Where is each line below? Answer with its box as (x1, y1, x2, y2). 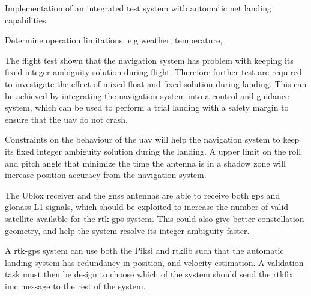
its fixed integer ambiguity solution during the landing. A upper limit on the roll (5, 144, 301, 157)
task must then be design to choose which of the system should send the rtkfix (5, 268, 294, 280)
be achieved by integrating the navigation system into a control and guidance (5, 89, 289, 102)
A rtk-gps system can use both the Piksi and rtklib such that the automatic (5, 244, 284, 257)
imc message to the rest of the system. (5, 279, 146, 292)
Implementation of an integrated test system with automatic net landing (5, 2, 271, 14)
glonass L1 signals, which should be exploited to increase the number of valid (5, 200, 289, 213)
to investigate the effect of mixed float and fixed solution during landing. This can (5, 77, 307, 90)
